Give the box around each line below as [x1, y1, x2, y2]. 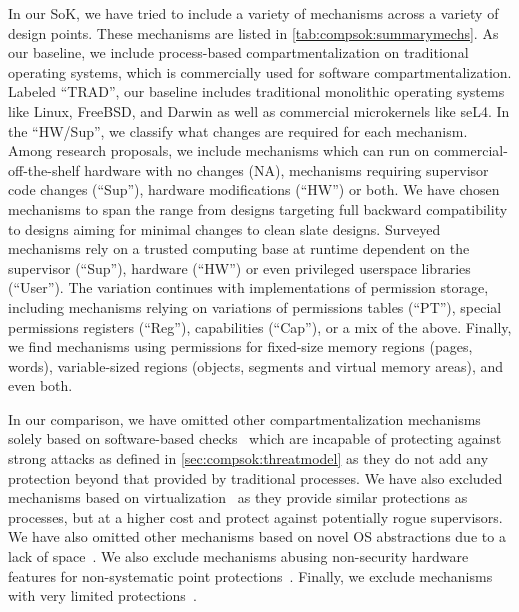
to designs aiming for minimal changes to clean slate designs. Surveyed [8, 218, 441, 239]
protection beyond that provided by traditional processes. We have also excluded [8, 467, 503, 488]
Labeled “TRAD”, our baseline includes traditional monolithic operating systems [8, 81, 505, 102]
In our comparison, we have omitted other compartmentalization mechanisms [8, 408, 481, 429]
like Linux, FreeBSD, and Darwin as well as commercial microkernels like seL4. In [8, 100, 510, 121]
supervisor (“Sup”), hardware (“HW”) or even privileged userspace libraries [8, 257, 471, 278]
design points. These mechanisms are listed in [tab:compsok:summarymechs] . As [8, 22, 499, 43]
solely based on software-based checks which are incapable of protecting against [8, 428, 502, 449]
